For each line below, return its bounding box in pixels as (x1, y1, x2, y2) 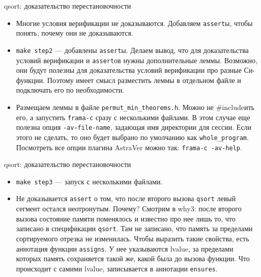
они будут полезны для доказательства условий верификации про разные (16, 65, 242, 75)
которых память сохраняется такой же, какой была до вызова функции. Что (16, 253, 250, 264)
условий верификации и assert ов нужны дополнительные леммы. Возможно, (16, 54, 257, 65)
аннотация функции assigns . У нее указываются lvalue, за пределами (16, 243, 234, 254)
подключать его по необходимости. (16, 85, 125, 95)
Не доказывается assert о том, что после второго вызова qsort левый (16, 193, 236, 204)
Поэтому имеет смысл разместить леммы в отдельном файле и (47, 74, 241, 85)
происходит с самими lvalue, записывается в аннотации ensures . (16, 263, 218, 273)
